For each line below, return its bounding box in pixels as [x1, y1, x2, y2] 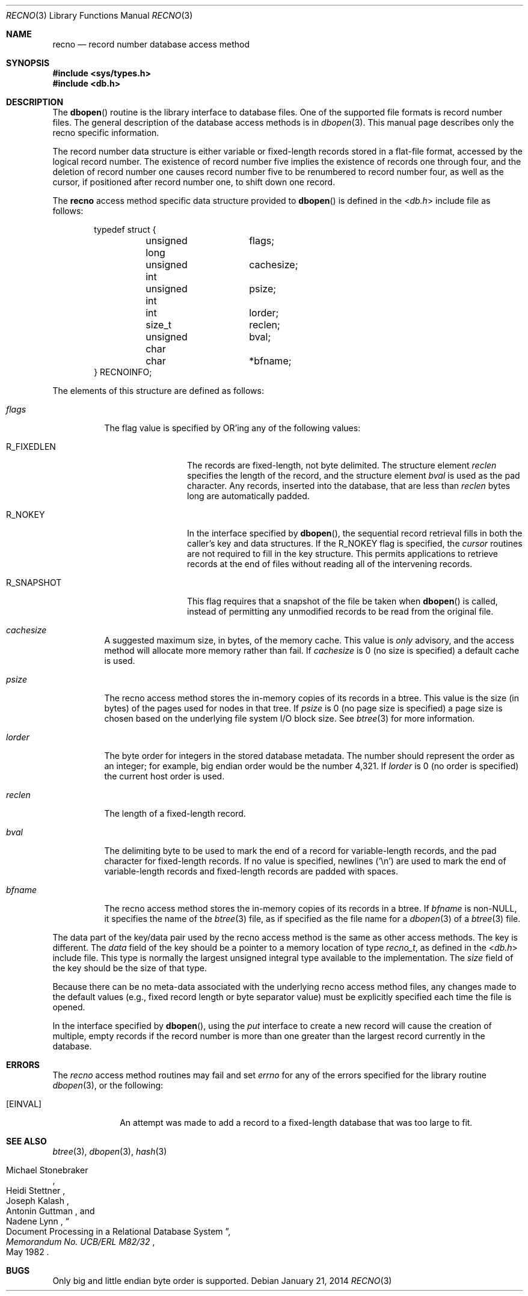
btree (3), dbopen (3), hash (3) [52, 1146, 167, 1156]
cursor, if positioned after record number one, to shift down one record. [52, 177, 336, 187]
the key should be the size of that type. [52, 963, 207, 973]
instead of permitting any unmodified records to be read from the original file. [187, 606, 494, 616]
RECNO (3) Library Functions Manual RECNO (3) [6, 10, 193, 20]
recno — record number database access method [52, 39, 250, 49]
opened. [52, 1002, 85, 1012]
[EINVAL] [6, 1099, 42, 1109]
